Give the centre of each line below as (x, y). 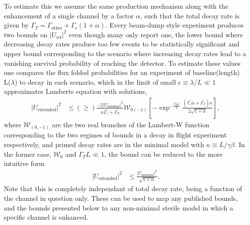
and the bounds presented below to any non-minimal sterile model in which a (118, 207)
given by (16, 25)
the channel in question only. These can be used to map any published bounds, (121, 198)
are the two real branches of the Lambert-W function (131, 124)
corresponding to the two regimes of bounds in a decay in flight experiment (115, 135)
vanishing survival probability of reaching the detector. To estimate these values (122, 63)
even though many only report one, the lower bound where (156, 34)
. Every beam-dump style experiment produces (174, 25)
